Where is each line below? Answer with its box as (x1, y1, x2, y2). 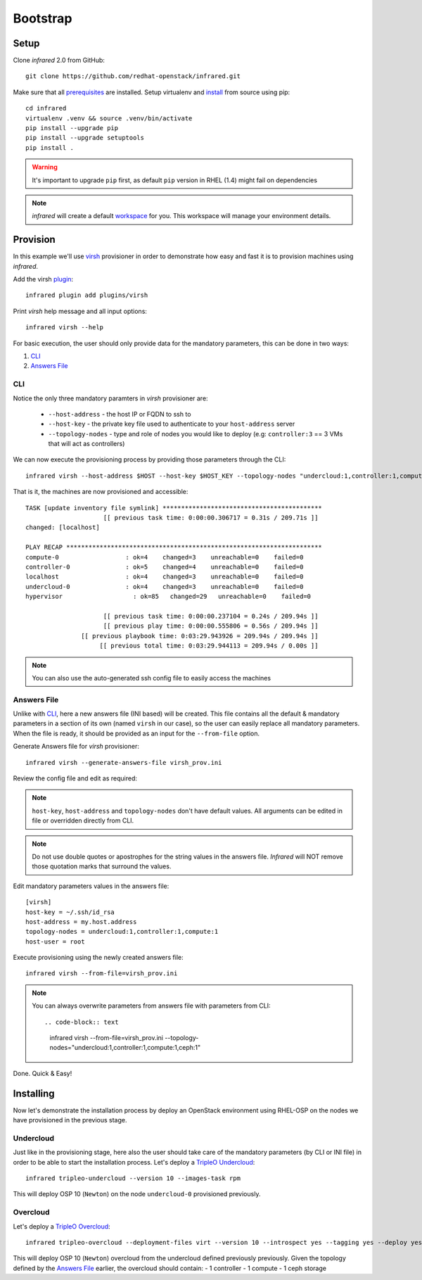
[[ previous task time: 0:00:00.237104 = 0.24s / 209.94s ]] (103, 612, 319, 620)
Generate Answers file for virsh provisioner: (13, 742, 140, 751)
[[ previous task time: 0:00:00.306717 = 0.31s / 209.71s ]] (103, 514, 319, 522)
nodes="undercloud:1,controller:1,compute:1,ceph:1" (49, 1044, 201, 1052)
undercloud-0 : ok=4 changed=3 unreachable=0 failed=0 (25, 583, 304, 590)
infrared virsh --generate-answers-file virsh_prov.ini (25, 759, 222, 766)
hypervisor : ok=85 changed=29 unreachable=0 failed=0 (25, 593, 312, 601)
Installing (13, 1087, 56, 1099)
